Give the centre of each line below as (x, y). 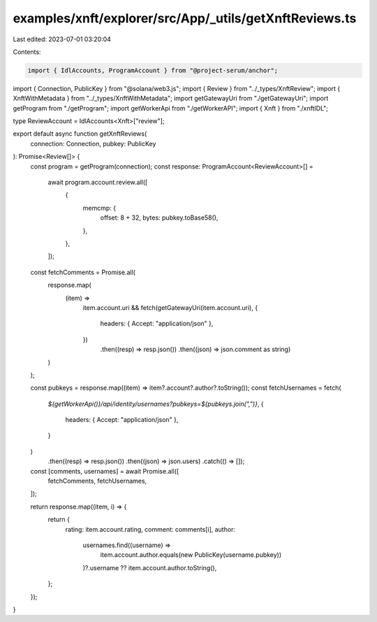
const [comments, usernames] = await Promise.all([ (105, 471)
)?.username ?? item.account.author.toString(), (150, 567)
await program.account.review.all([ (98, 183)
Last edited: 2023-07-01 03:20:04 (62, 39)
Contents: (27, 52)
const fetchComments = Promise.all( (83, 272)
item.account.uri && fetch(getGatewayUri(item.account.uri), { (170, 307)
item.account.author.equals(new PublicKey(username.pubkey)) (191, 555)
